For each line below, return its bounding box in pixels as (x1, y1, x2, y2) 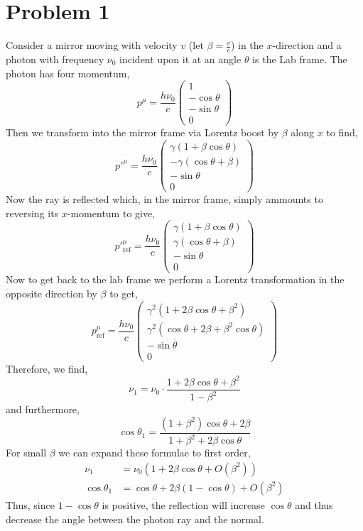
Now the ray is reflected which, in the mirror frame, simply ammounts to (6, 192, 323, 207)
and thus (295, 497, 333, 512)
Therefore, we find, (6, 361, 88, 376)
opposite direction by (6, 286, 97, 301)
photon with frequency (6, 51, 104, 66)
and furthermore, (6, 402, 80, 417)
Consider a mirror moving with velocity (6, 38, 178, 53)
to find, (326, 125, 358, 140)
